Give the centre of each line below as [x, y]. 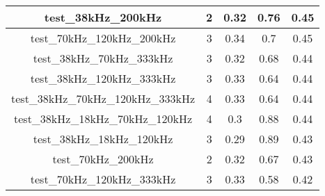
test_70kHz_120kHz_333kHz [103, 179]
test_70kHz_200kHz [103, 159]
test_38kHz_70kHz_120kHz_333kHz [103, 98]
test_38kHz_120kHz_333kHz [103, 78]
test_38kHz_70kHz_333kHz [103, 58]
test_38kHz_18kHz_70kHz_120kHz [103, 119]
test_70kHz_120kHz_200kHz [103, 38]
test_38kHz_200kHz [103, 17]
